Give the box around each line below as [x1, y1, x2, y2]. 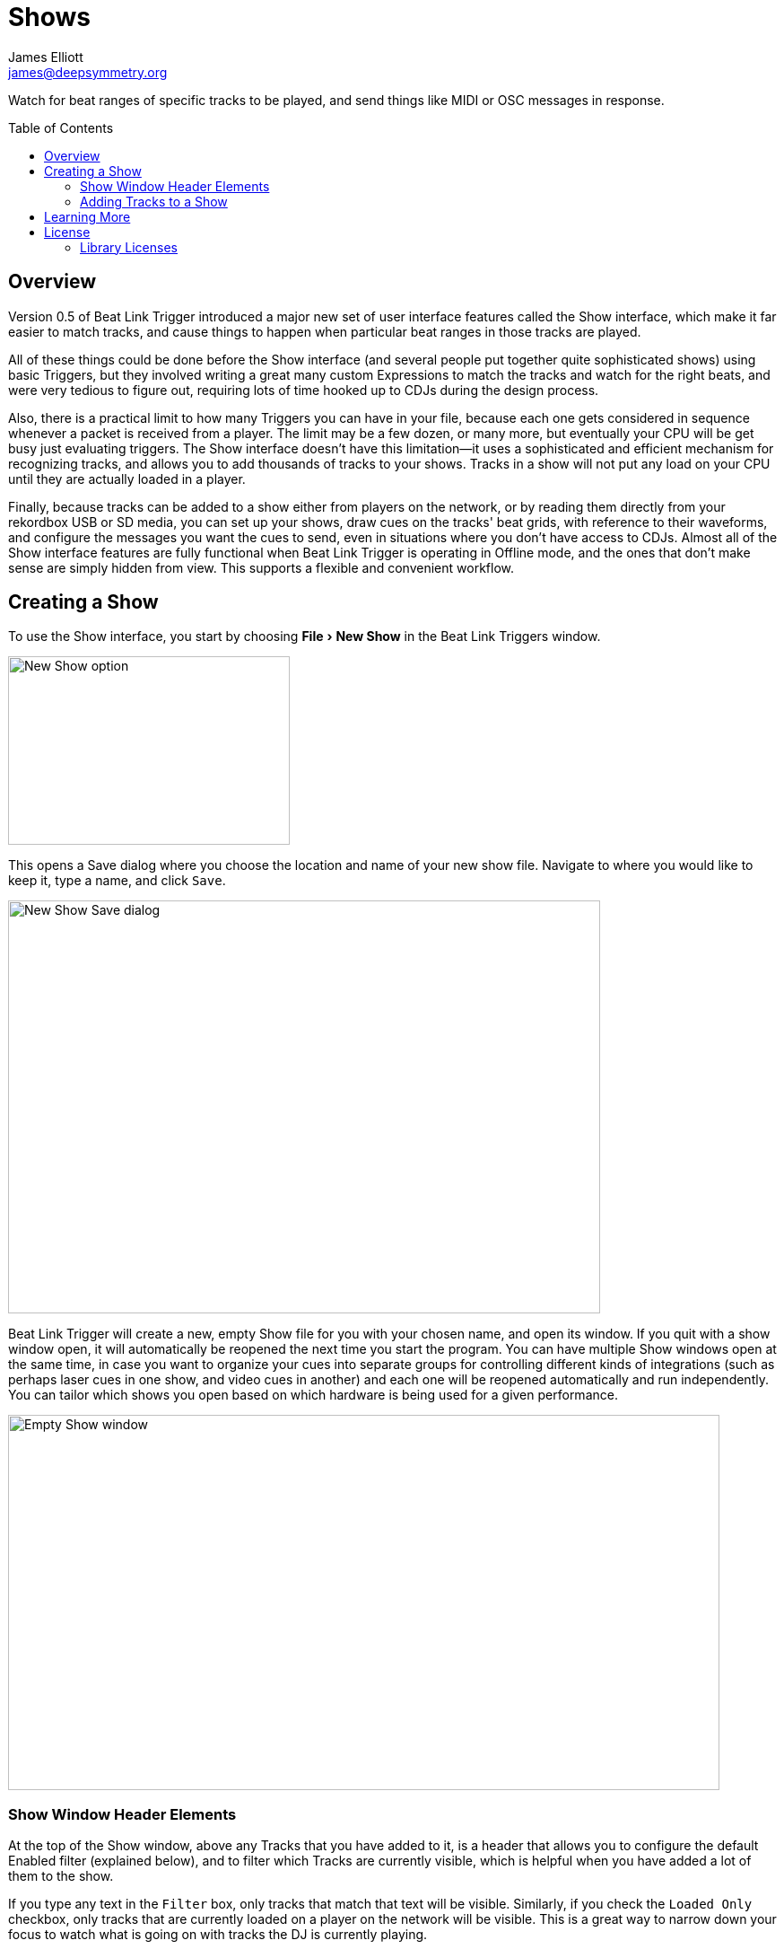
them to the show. [8, 1868, 114, 1884]
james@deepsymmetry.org [8, 64, 168, 80]
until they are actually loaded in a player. [8, 470, 246, 487]
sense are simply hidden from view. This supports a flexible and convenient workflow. [8, 559, 514, 575]
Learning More [44, 208, 131, 224]
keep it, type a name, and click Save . [8, 873, 226, 889]
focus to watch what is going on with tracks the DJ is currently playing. [8, 1927, 428, 1943]
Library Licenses [80, 239, 178, 255]
